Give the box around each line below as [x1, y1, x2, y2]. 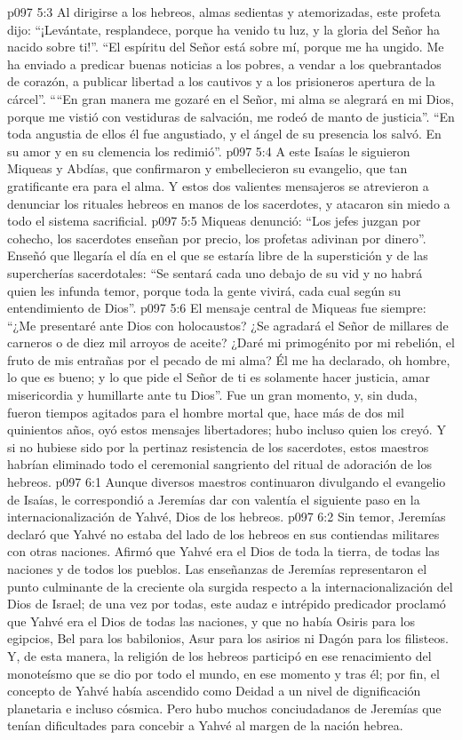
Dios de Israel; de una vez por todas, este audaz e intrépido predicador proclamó [7, 594, 446, 613]
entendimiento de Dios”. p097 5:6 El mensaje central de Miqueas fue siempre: [7, 298, 426, 317]
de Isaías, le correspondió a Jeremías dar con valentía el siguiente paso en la [7, 489, 420, 508]
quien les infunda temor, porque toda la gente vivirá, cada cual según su [7, 281, 401, 299]
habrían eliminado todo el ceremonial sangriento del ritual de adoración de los [7, 455, 432, 473]
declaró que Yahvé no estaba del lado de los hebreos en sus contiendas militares [7, 524, 440, 543]
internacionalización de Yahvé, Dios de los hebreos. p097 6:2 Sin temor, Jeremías [7, 507, 446, 526]
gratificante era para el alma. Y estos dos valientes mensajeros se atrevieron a [7, 176, 429, 195]
